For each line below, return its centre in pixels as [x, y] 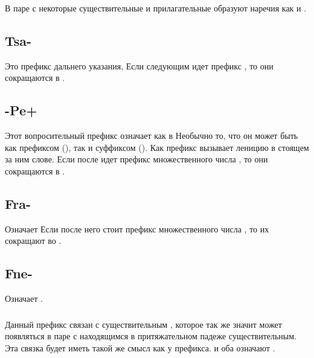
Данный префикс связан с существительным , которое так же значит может [143, 324]
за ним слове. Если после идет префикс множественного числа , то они [136, 159]
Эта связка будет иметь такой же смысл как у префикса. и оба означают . [140, 347]
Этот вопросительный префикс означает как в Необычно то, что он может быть [152, 136]
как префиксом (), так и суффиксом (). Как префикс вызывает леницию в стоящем [157, 147]
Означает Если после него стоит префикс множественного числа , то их [137, 229]
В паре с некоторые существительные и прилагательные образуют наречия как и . [156, 8]
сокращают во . [33, 241]
